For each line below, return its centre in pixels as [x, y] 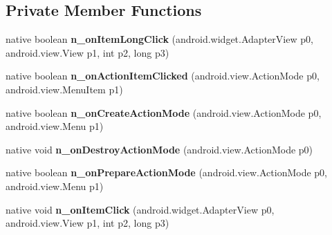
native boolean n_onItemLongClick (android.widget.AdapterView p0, [159, 39]
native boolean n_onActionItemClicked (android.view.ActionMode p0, [163, 76]
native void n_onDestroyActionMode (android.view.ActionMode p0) [159, 149]
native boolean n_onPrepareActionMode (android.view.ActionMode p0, [166, 172]
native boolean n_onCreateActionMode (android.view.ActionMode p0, [164, 112]
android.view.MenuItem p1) [64, 89]
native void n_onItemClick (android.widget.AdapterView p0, [140, 209]
